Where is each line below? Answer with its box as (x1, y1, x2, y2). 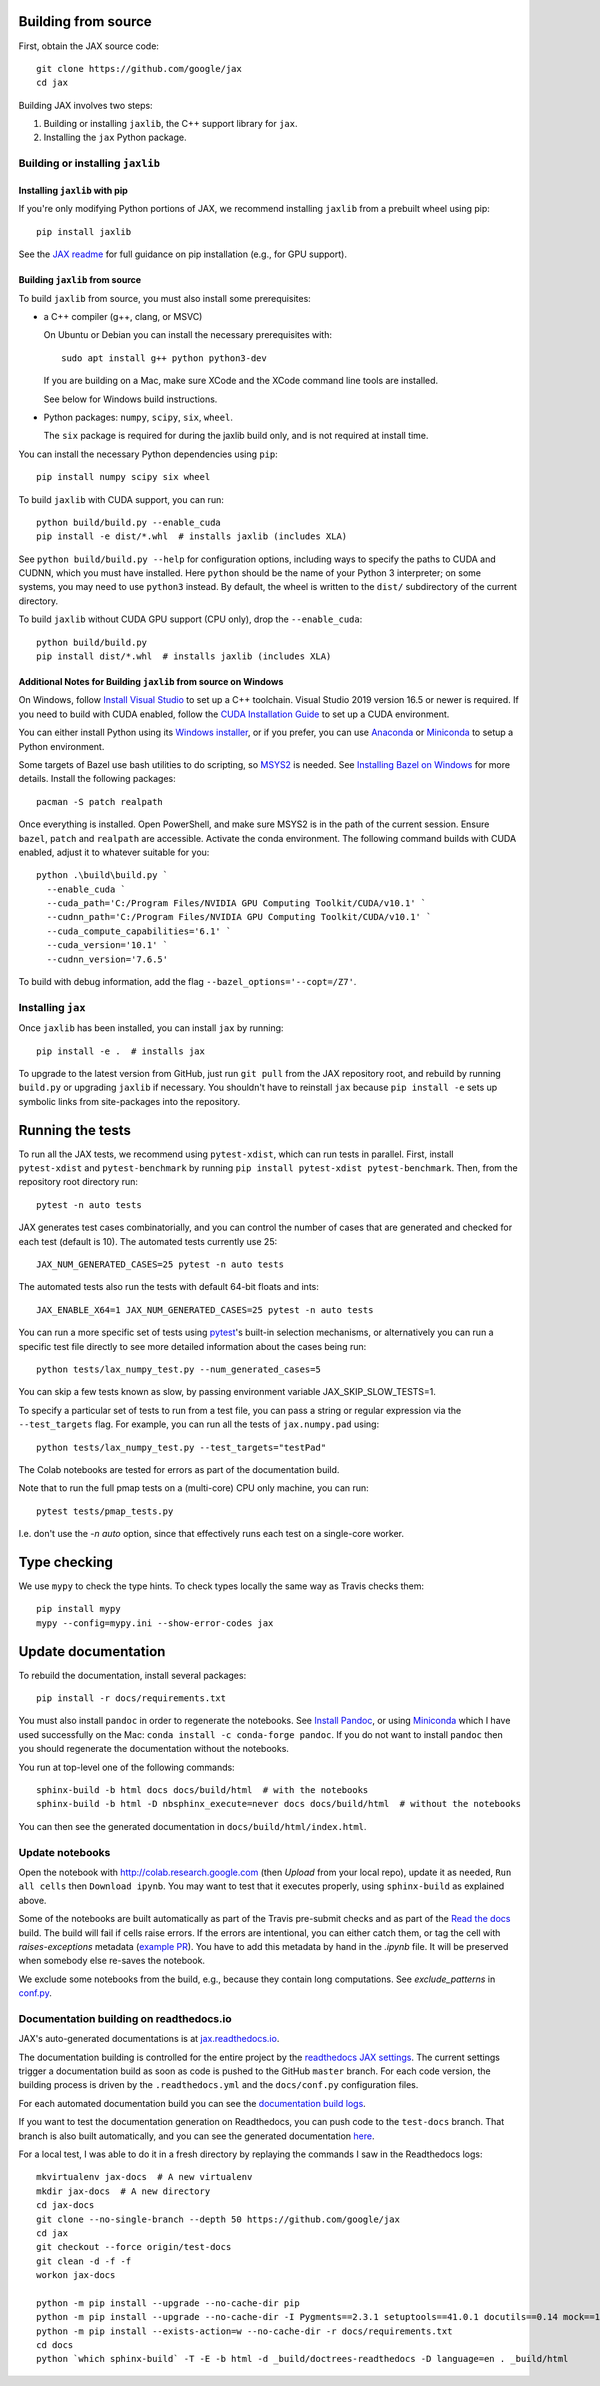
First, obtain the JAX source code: (18, 40, 160, 52)
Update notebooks (18, 1845, 111, 1859)
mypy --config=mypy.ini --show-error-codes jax (36, 1617, 274, 1629)
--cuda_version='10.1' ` (46, 940, 169, 951)
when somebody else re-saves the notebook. (18, 1955, 205, 1967)
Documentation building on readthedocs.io (18, 2011, 232, 2025)
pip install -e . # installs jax (36, 1045, 205, 1057)
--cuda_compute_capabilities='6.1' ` (46, 925, 232, 937)
